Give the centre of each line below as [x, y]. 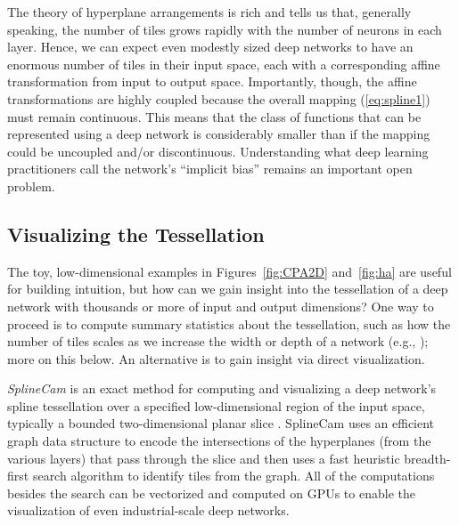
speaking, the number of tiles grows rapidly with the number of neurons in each [225, 29]
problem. [31, 186]
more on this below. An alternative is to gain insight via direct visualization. [216, 358]
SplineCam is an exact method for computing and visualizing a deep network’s [222, 388]
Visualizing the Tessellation [136, 234]
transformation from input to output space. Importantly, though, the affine [212, 81]
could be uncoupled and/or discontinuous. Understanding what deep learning [218, 151]
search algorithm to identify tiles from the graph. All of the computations [234, 476]
